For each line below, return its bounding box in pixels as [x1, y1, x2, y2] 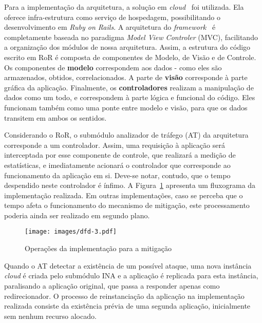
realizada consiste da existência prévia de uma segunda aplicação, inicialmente [4, 300, 251, 311]
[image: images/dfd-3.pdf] [25, 228, 117, 236]
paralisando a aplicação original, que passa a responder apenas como [4, 280, 220, 291]
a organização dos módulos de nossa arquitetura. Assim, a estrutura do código [4, 42, 251, 52]
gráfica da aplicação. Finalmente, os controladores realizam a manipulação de [4, 82, 254, 92]
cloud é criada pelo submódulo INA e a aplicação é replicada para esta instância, [4, 270, 258, 281]
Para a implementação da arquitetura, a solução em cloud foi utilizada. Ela [4, 2, 244, 12]
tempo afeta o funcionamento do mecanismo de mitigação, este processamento [4, 200, 250, 211]
